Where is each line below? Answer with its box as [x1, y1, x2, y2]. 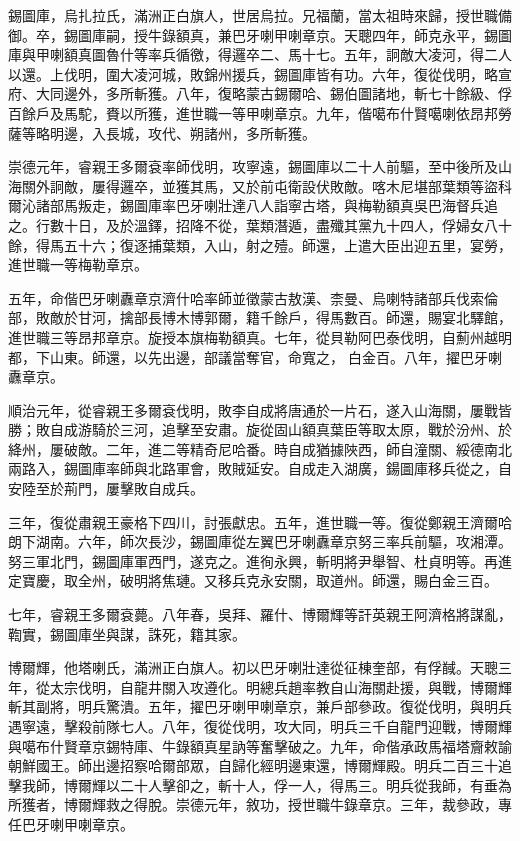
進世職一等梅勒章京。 [8, 254, 148, 275]
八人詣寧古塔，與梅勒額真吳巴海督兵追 [245, 195, 498, 216]
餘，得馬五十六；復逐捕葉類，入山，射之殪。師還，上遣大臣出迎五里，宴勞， [8, 234, 512, 255]
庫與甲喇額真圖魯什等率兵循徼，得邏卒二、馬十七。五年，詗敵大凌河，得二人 [8, 44, 512, 65]
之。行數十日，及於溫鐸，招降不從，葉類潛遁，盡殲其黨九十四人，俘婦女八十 [8, 214, 512, 235]
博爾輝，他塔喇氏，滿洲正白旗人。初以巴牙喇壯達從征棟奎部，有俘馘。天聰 [8, 657, 498, 678]
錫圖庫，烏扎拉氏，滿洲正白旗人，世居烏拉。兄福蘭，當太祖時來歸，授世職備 [8, 5, 512, 25]
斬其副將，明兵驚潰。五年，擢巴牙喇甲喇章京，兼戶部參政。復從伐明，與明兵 [8, 696, 512, 717]
